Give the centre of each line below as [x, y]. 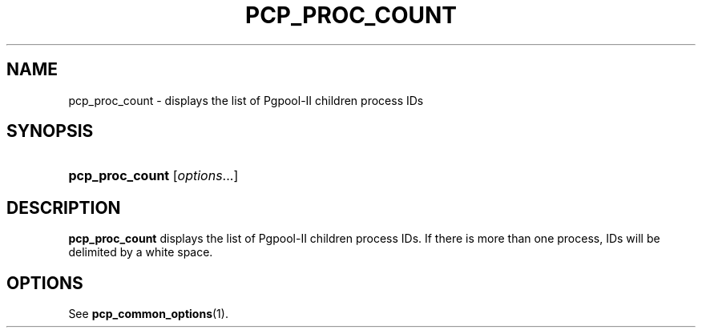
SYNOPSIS [50, 131]
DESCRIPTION [64, 207]
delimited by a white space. [141, 252]
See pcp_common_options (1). [148, 314]
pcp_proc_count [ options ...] [153, 176]
